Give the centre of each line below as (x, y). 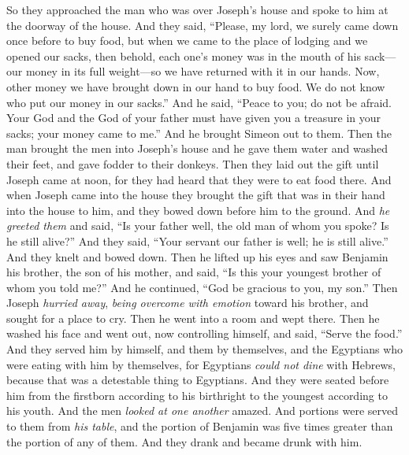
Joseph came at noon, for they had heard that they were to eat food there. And (199, 179)
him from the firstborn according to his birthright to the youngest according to (197, 395)
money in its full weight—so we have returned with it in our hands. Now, (203, 71)
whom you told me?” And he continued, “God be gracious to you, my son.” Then (202, 287)
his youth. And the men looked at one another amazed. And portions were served (203, 411)
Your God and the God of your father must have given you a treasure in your (194, 118)
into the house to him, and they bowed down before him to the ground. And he (198, 210)
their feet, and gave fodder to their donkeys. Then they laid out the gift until (193, 163)
